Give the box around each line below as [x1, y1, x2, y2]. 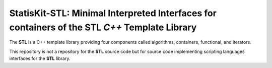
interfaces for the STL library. [9, 55, 71, 61]
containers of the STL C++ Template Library [9, 22, 197, 33]
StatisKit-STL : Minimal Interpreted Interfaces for [9, 8, 217, 19]
